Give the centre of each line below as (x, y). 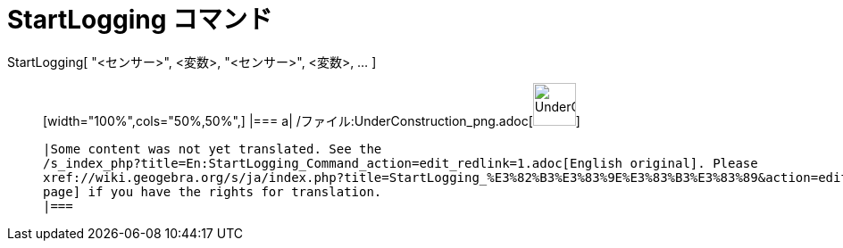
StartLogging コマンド (140, 20)
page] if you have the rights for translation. (213, 191)
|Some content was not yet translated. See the (213, 149)
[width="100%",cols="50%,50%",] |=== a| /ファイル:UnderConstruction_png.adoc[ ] (312, 120)
